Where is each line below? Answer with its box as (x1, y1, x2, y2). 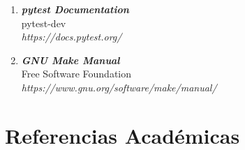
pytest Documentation (21, 2, 129, 16)
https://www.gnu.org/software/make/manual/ (21, 80, 217, 94)
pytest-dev (21, 15, 66, 30)
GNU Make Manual (21, 52, 120, 67)
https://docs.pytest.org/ (21, 29, 122, 44)
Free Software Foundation (21, 66, 132, 81)
